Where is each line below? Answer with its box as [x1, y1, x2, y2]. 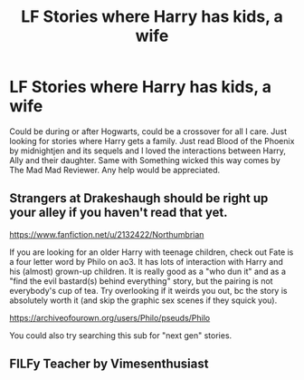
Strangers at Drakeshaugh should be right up [9, 190, 269, 206]
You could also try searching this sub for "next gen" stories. [9, 329, 233, 341]
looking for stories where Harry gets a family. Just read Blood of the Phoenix [9, 135, 295, 146]
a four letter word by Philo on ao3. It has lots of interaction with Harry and [9, 256, 283, 267]
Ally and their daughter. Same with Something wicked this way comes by [9, 154, 280, 165]
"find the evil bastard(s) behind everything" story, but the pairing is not [9, 275, 273, 287]
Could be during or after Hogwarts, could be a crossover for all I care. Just [9, 125, 288, 137]
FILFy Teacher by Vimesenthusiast [9, 356, 209, 372]
